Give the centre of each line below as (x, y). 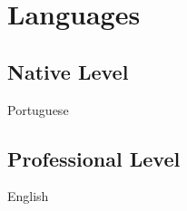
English (28, 196)
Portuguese (38, 109)
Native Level (68, 71)
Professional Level (94, 158)
